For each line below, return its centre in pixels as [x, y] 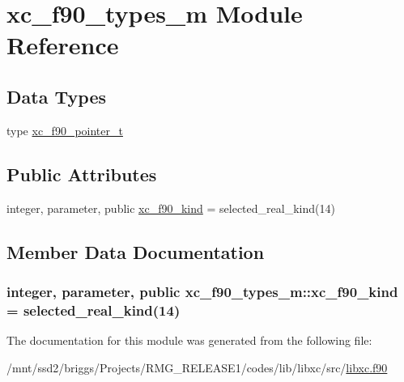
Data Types [56, 96]
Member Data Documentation [136, 251]
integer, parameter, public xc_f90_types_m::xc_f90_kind [202, 291]
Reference [63, 45]
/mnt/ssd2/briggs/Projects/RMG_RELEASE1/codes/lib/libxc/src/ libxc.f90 [197, 367]
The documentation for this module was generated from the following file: [189, 340]
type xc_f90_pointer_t [65, 130]
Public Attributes [82, 174]
